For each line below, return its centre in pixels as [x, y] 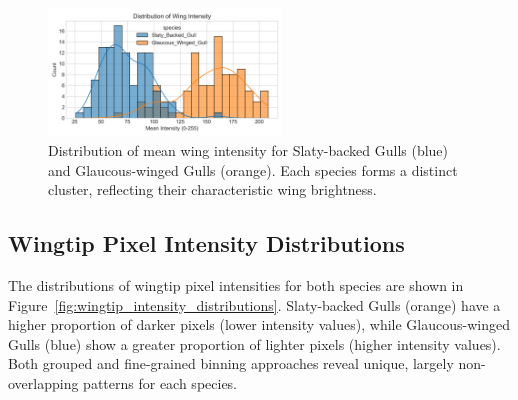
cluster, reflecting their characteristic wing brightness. [212, 189]
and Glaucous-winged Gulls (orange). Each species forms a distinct [253, 169]
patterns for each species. [160, 382]
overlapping [43, 382]
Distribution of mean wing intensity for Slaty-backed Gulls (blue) [248, 150]
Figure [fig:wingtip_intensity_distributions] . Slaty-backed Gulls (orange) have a [254, 304]
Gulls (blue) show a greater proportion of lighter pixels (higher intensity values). [254, 343]
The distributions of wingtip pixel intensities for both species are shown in [236, 285]
